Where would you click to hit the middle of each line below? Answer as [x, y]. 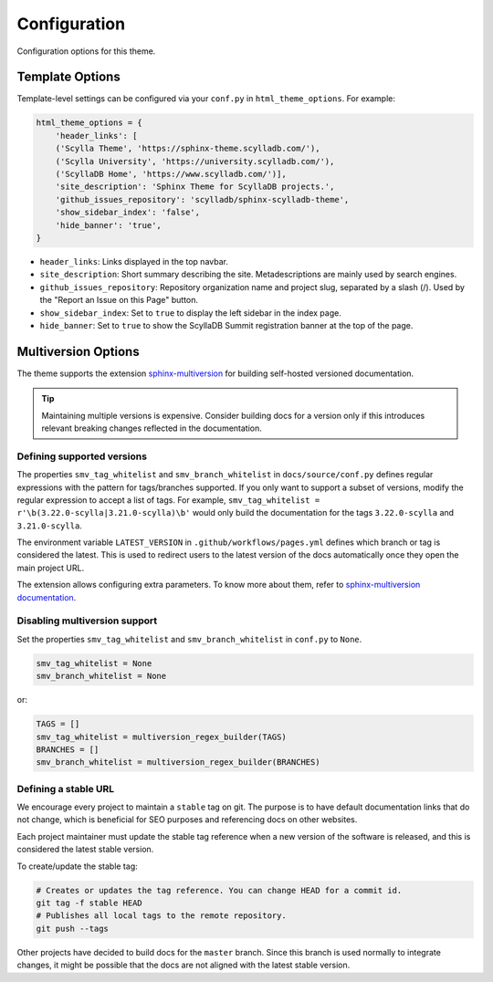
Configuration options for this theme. [86, 51]
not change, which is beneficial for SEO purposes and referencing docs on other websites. [187, 820]
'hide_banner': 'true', [108, 225]
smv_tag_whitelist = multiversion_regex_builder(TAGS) [161, 736]
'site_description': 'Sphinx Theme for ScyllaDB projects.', [195, 187]
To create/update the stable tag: [77, 866]
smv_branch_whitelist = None [101, 676]
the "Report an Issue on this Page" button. [119, 300]
